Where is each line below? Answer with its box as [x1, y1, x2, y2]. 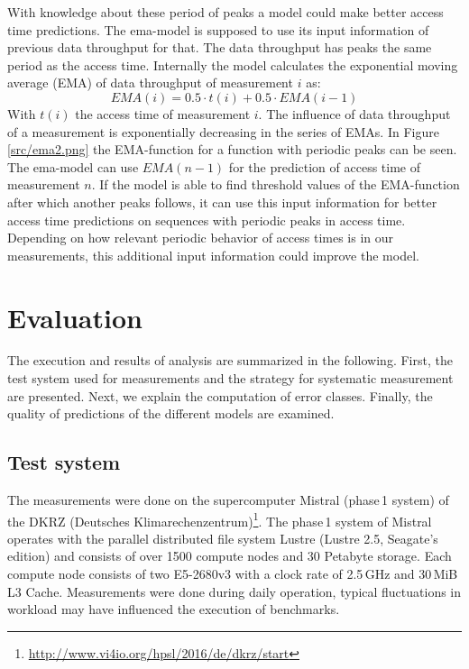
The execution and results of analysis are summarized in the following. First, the [7, 351, 453, 370]
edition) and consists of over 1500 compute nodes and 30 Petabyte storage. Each [7, 546, 452, 565]
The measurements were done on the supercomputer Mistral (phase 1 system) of [7, 490, 449, 509]
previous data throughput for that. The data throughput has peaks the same [7, 38, 432, 57]
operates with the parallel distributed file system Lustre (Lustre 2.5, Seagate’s [7, 528, 438, 547]
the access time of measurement [75, 104, 251, 123]
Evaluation [7, 298, 143, 335]
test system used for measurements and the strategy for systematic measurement [7, 369, 454, 388]
